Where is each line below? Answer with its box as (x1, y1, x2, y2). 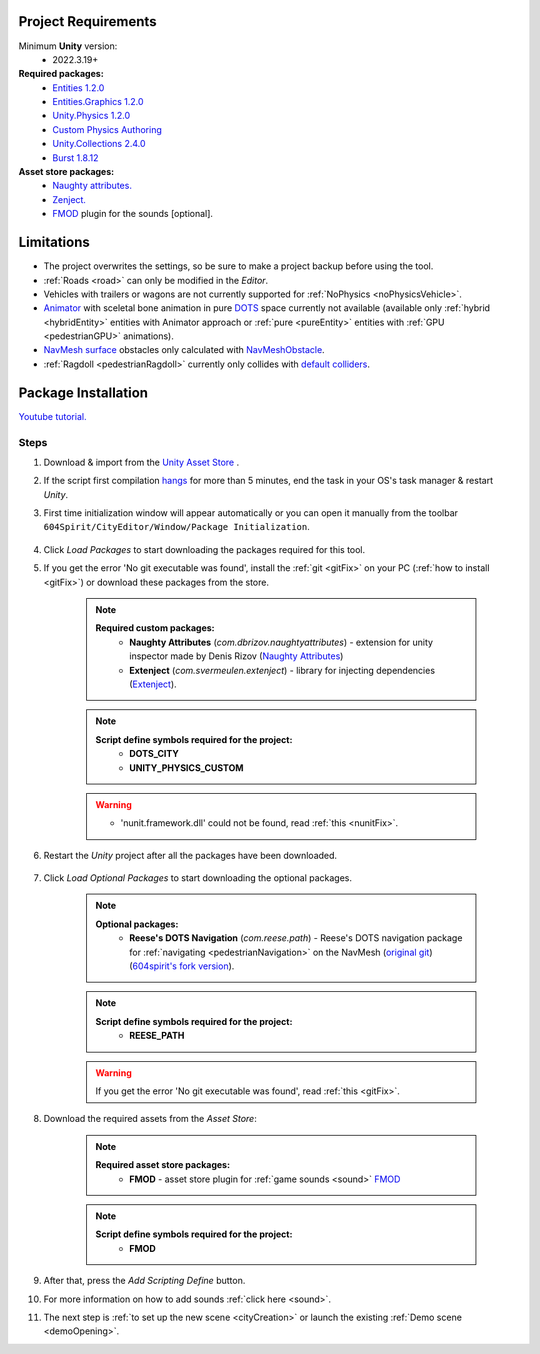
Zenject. (52, 193, 87, 205)
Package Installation (18, 384, 149, 401)
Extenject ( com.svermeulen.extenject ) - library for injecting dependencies (129, 664, 435, 676)
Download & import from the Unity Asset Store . (43, 456, 240, 468)
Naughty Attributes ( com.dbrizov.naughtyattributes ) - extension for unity (129, 636, 434, 648)
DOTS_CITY (129, 748, 179, 760)
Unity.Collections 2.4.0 (52, 138, 146, 150)
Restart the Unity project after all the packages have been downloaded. (43, 849, 338, 861)
